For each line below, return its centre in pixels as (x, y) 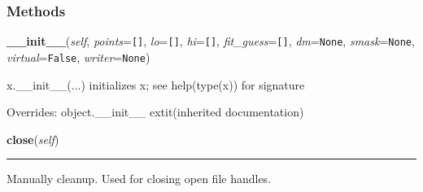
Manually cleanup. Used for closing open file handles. (139, 179)
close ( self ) (33, 139)
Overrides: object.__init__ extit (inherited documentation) (155, 112)
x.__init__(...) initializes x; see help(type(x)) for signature (156, 84)
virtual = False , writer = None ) (78, 57)
